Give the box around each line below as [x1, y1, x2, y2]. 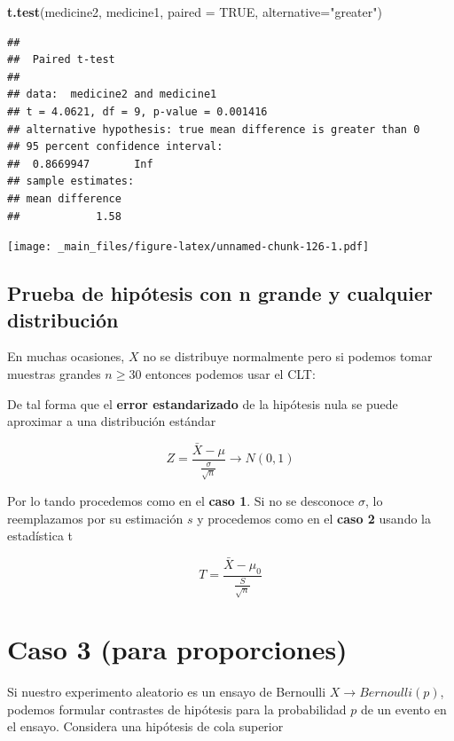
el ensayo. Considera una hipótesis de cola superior [7, 717, 284, 736]
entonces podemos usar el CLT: [145, 364, 316, 382]
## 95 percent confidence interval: [7, 140, 223, 154]
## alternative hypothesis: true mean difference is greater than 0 [7, 122, 420, 136]
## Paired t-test [7, 53, 115, 67]
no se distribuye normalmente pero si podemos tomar [143, 347, 433, 366]
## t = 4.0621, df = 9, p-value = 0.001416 [7, 105, 268, 118]
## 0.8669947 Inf [7, 157, 153, 170]
